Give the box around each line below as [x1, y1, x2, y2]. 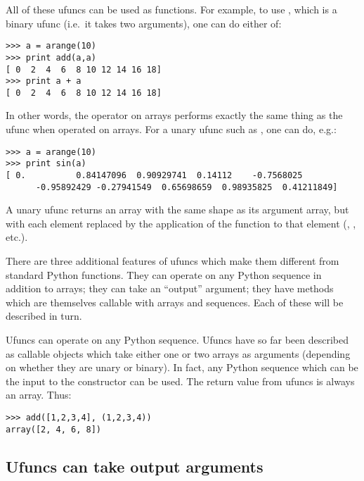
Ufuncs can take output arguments [6, 455, 264, 477]
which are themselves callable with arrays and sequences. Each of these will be [6, 294, 344, 309]
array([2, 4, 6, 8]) [6, 424, 102, 435]
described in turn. [6, 308, 82, 323]
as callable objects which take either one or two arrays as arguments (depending [6, 346, 351, 361]
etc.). [6, 230, 28, 244]
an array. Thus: [6, 387, 72, 402]
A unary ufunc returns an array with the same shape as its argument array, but [6, 202, 349, 217]
